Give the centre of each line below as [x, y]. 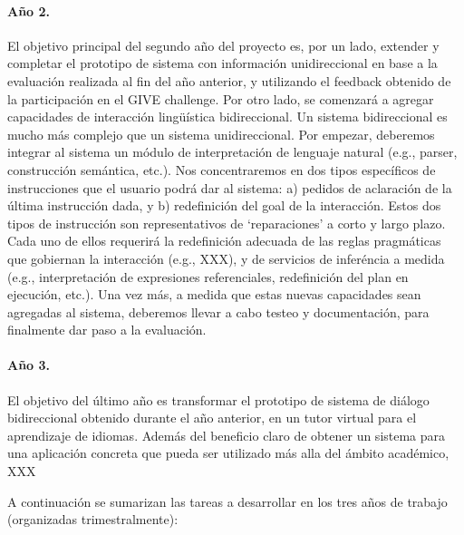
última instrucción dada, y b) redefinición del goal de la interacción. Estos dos [224, 205]
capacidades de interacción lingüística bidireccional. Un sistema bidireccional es [227, 117]
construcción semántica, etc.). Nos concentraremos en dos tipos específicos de [222, 169]
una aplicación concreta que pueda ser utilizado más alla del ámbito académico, [228, 453]
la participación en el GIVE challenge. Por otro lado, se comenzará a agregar [221, 98]
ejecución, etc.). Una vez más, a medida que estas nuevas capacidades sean [214, 294]
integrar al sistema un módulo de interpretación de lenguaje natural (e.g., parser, [232, 152]
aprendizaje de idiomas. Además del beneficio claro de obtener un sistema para [227, 435]
